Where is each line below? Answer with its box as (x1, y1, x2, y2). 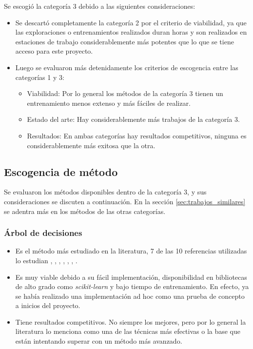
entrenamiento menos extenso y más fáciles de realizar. (27, 97, 191, 108)
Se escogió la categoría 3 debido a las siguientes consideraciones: (4, 1, 195, 11)
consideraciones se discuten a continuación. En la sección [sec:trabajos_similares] (4, 196, 246, 206)
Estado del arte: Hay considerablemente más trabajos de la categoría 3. (27, 114, 240, 124)
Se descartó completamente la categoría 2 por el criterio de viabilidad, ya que (15, 17, 247, 27)
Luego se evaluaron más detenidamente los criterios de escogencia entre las (15, 62, 238, 72)
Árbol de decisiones (4, 227, 82, 239)
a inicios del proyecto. (15, 300, 80, 310)
